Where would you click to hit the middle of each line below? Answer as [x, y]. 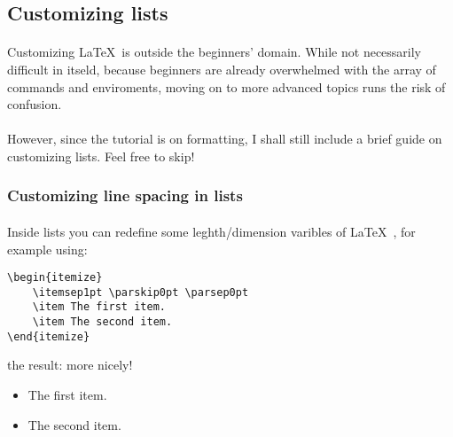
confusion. [35, 104]
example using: [47, 249]
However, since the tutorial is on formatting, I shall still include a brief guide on [225, 139]
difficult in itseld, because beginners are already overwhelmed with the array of [222, 69]
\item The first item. [99, 307]
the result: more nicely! [70, 365]
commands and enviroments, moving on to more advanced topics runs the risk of [226, 86]
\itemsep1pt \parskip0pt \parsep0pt [141, 292]
